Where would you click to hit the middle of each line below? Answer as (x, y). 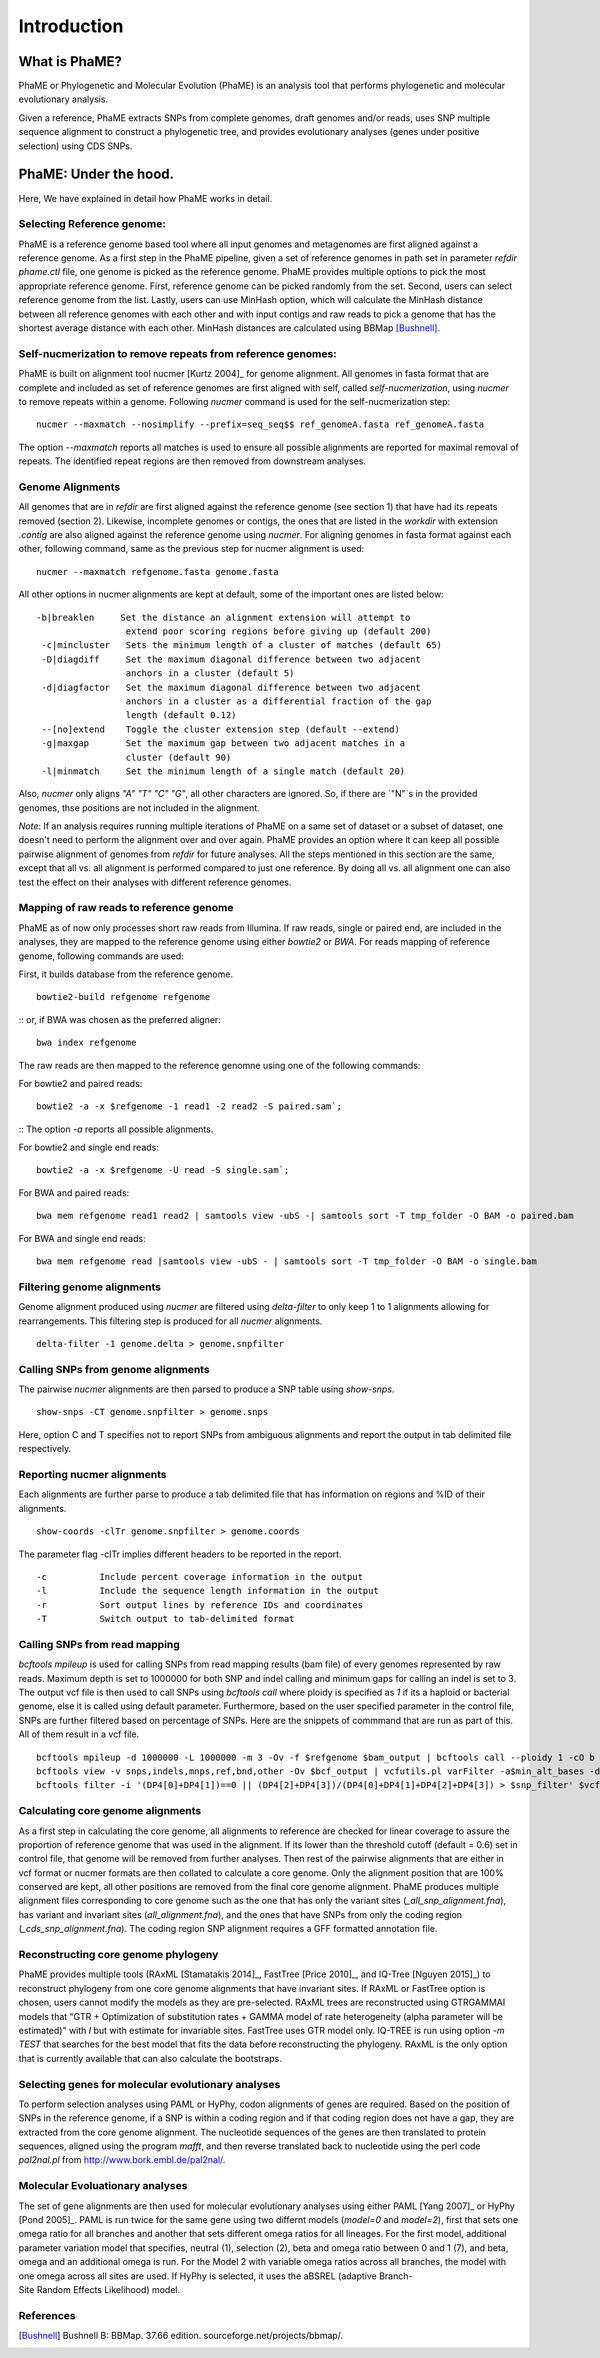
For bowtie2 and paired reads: (80, 1083)
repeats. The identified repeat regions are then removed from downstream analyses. (192, 461)
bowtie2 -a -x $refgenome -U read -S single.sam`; (163, 1170)
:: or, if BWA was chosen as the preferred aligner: (120, 1019)
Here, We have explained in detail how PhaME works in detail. (145, 198)
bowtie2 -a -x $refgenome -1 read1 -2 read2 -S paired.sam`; (189, 1106)
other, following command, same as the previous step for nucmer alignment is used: (191, 549)
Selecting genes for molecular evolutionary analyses (149, 2084)
